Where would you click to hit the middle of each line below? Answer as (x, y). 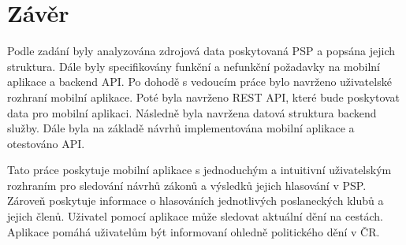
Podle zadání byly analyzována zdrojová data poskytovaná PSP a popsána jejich (201, 51)
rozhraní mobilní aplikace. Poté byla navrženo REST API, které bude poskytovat (204, 97)
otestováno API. (46, 143)
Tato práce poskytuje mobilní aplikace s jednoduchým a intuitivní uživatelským (199, 170)
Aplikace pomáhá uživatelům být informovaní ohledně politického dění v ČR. (194, 231)
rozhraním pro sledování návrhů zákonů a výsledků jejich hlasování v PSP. (187, 185)
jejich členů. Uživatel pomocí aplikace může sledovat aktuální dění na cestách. (195, 216)
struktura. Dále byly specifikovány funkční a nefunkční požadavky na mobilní (194, 66)
